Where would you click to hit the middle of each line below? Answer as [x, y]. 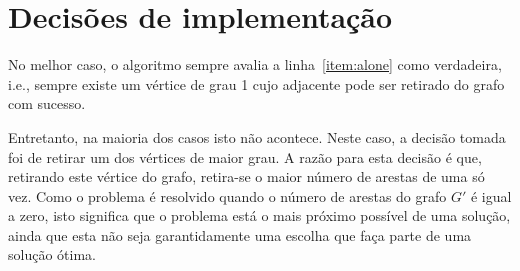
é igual [491, 195]
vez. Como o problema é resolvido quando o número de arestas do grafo [227, 195]
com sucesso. [47, 103]
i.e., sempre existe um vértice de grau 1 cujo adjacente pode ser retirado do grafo [256, 83]
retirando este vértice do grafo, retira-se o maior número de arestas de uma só [246, 176]
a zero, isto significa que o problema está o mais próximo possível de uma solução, [259, 215]
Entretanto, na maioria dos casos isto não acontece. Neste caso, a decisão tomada [257, 136]
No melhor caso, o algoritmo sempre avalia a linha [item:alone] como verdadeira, [255, 64]
